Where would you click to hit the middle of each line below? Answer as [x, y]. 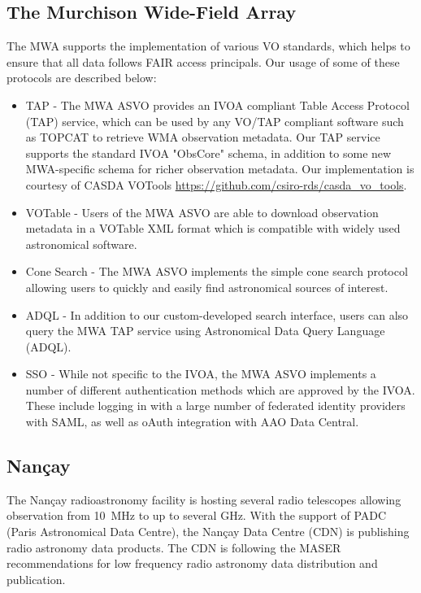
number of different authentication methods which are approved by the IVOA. [220, 389]
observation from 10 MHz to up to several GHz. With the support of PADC [197, 515]
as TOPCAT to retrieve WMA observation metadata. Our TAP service [203, 137]
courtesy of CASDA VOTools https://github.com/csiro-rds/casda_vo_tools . [216, 184]
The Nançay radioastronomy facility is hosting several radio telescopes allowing [204, 499]
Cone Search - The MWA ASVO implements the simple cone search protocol [217, 271]
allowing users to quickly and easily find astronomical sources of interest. [207, 287]
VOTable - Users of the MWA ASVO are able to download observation [202, 212]
